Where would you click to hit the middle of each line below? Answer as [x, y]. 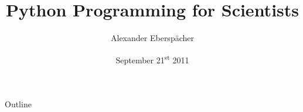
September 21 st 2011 [152, 59]
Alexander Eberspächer [152, 38]
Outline [18, 103]
